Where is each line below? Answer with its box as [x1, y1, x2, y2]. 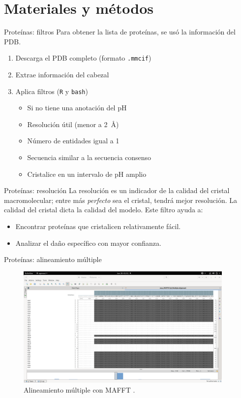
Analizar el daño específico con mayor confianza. [15, 237, 161, 248]
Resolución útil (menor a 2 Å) [27, 119, 119, 129]
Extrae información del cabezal [15, 69, 109, 79]
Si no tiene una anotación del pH [27, 102, 127, 113]
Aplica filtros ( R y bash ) [15, 86, 88, 96]
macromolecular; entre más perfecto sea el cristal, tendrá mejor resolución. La [4, 195, 238, 205]
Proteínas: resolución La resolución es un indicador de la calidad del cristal [4, 185, 230, 196]
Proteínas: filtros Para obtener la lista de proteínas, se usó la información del [4, 27, 236, 37]
